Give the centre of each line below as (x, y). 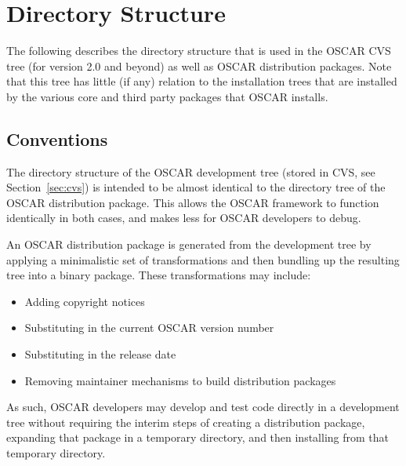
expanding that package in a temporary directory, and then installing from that (198, 437)
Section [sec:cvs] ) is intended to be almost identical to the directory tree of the (196, 187)
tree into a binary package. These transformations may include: (159, 275)
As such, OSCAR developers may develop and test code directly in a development (203, 407)
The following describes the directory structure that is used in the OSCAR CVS (199, 51)
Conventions (57, 138)
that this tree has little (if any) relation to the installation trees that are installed (202, 81)
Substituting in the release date (100, 354)
